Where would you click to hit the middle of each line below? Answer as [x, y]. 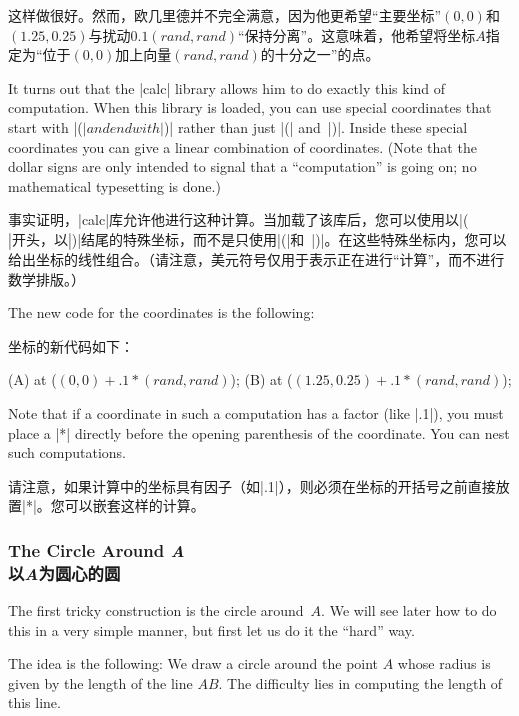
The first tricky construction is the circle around [156, 610]
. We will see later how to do [409, 610]
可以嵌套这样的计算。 [134, 505]
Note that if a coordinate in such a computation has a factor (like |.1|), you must [256, 412]
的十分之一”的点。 [320, 54]
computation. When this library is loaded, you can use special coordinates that [250, 107]
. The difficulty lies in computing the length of [360, 682]
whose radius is [444, 663]
